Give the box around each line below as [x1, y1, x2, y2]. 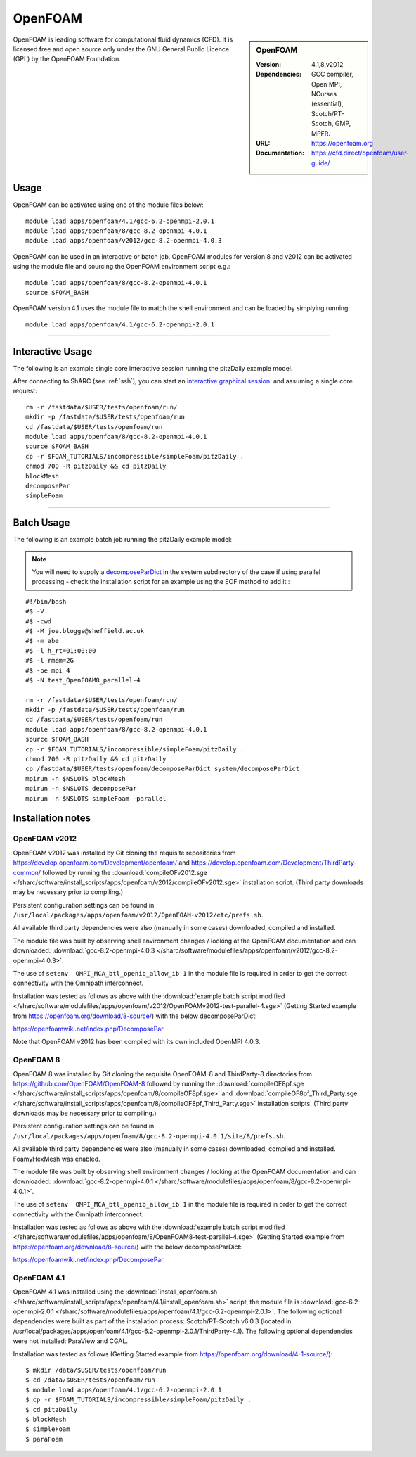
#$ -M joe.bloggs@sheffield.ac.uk [25, 627, 144, 635]
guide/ [311, 158, 330, 167]
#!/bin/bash [25, 597, 67, 605]
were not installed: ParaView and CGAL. [13, 1337, 128, 1345]
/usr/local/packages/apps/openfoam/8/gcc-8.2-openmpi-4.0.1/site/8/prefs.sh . [13, 1131, 286, 1140]
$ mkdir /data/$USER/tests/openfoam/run [25, 1366, 167, 1375]
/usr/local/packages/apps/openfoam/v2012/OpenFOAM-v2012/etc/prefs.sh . [13, 911, 264, 920]
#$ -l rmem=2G [25, 656, 74, 665]
